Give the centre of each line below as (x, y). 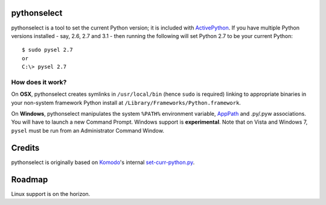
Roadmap (30, 179)
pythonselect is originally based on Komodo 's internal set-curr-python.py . (103, 162)
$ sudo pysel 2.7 (47, 50)
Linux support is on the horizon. (51, 194)
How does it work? (39, 82)
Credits (25, 148)
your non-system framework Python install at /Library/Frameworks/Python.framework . (126, 102)
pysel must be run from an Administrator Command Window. (88, 130)
